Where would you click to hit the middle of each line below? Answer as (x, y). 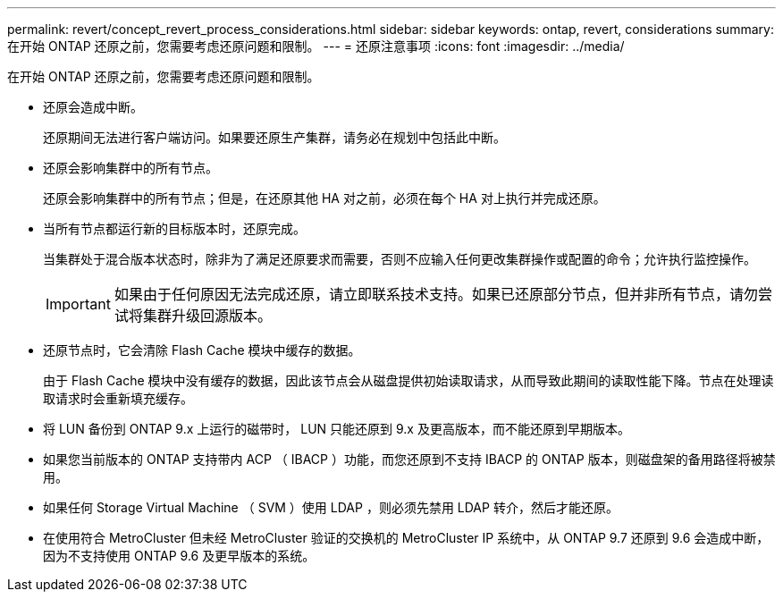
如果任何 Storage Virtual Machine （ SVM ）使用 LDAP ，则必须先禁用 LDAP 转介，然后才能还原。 (331, 507)
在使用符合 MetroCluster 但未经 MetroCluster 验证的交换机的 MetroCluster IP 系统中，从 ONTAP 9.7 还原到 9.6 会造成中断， (406, 538)
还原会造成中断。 (93, 107)
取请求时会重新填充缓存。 (118, 398)
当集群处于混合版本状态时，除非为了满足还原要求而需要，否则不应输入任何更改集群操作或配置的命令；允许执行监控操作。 (400, 259)
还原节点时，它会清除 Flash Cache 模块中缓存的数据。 (202, 350)
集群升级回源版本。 (207, 316)
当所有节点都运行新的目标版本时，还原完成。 (174, 228)
